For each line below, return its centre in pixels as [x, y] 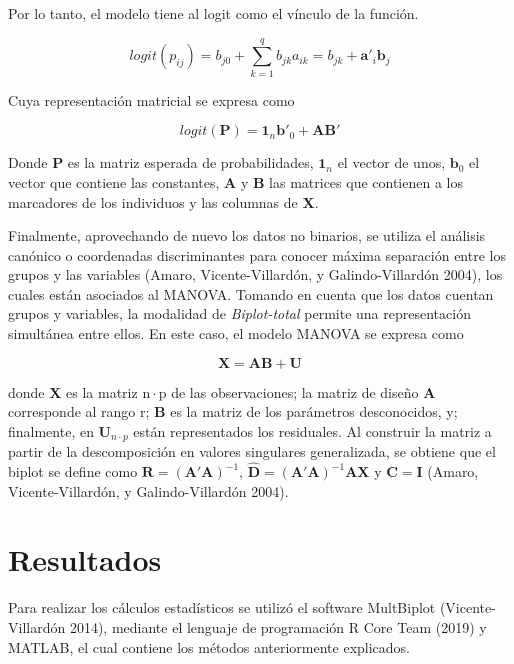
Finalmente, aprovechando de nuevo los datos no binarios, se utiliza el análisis [247, 235]
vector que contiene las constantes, [114, 181]
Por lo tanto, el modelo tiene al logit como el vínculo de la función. [213, 13]
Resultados [85, 559]
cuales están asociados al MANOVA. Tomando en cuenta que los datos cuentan [251, 293]
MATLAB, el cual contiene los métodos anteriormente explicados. [209, 646]
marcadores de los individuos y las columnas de [153, 201]
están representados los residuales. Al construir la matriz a [312, 430]
